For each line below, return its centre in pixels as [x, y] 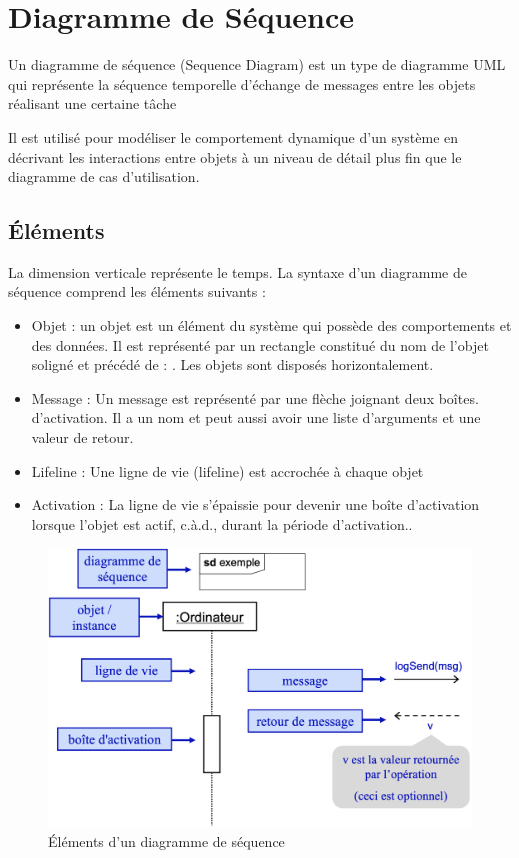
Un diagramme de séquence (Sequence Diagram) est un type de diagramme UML [257, 64]
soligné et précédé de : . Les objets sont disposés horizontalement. [232, 364]
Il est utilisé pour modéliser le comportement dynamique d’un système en [233, 136]
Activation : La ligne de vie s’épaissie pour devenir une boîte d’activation [255, 504]
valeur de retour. [82, 437]
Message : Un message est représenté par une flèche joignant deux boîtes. [255, 397]
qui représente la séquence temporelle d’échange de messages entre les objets [242, 83]
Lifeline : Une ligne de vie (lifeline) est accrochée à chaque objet [227, 470]
